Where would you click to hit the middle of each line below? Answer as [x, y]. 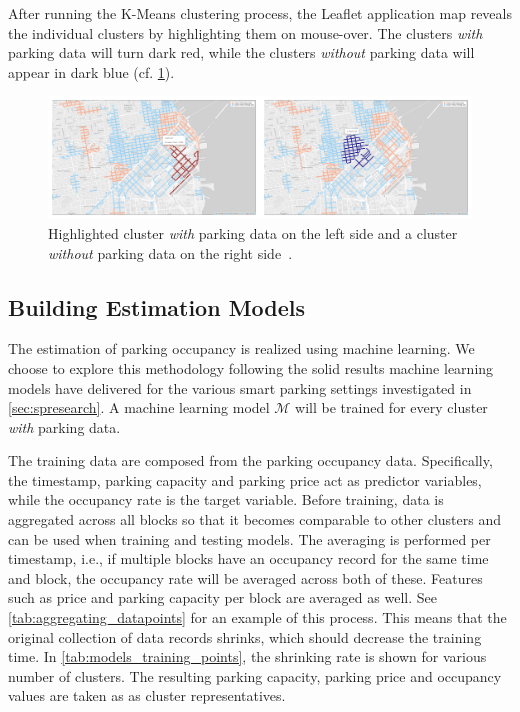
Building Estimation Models [157, 306]
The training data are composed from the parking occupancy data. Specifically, [250, 460]
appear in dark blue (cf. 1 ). [91, 71]
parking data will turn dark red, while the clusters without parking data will [241, 52]
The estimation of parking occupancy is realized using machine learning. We [241, 348]
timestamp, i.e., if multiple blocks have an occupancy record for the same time [248, 558]
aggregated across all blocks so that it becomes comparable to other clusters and [255, 519]
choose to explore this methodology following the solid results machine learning [251, 367]
